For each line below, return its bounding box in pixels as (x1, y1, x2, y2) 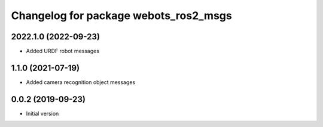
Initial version (26, 110, 59, 117)
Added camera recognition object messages (26, 78, 136, 86)
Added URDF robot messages (26, 48, 100, 55)
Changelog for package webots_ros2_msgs (11, 9, 233, 22)
